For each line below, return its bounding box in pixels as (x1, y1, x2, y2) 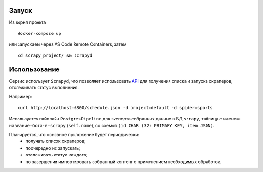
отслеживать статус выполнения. (9, 85, 79, 90)
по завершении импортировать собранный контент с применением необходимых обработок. (25, 158, 222, 165)
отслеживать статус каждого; (25, 152, 88, 158)
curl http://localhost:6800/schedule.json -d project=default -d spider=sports (18, 105, 213, 110)
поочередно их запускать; (25, 145, 80, 151)
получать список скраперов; (25, 138, 86, 144)
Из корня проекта (9, 19, 46, 25)
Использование (9, 65, 60, 73)
